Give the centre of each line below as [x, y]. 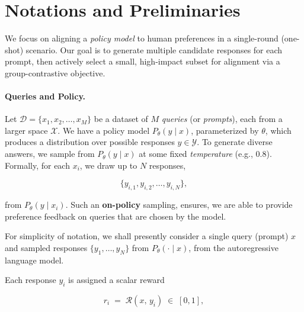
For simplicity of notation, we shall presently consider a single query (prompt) [147, 236]
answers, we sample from [50, 154]
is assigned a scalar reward [116, 280]
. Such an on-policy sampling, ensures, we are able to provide [179, 205]
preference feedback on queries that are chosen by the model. [116, 216]
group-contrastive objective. [55, 73]
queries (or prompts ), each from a [222, 119]
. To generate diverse [235, 142]
